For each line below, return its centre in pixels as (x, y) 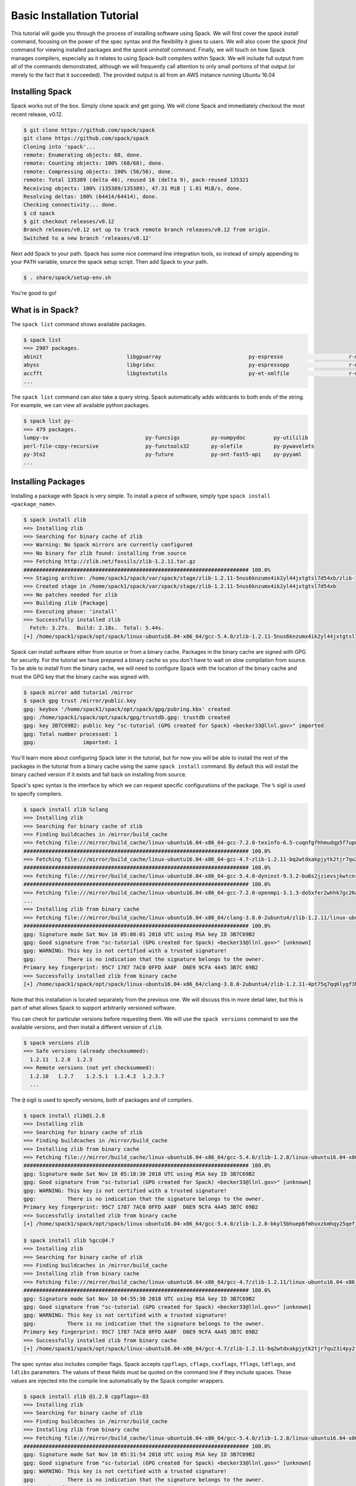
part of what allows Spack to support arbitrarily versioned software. (93, 1008)
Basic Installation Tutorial (75, 15)
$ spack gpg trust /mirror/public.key (80, 701)
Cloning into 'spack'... (60, 147)
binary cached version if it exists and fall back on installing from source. (99, 774)
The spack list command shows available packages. (79, 325)
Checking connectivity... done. (71, 205)
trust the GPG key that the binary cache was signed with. (81, 676)
